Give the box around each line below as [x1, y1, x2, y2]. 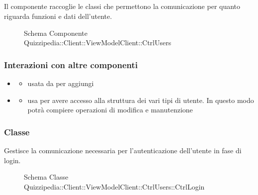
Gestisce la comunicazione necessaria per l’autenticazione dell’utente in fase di [4, 145, 242, 155]
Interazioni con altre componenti [4, 58, 138, 71]
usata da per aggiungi [27, 78, 94, 88]
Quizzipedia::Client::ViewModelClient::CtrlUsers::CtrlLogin [24, 181, 205, 192]
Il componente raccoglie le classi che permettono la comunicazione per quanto [4, 1, 241, 11]
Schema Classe [24, 172, 69, 182]
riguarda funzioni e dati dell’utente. [4, 10, 112, 21]
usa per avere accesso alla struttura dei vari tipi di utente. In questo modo [27, 95, 254, 105]
